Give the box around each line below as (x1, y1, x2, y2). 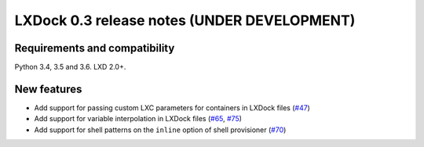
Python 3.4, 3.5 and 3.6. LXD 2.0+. (14, 63, 126, 72)
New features (14, 82, 82, 95)
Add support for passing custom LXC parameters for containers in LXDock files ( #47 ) (34, 102, 310, 113)
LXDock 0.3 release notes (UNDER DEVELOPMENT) (14, 12, 356, 29)
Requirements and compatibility (14, 41, 175, 55)
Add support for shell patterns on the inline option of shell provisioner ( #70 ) (34, 125, 287, 134)
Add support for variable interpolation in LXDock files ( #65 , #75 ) (34, 114, 243, 124)
